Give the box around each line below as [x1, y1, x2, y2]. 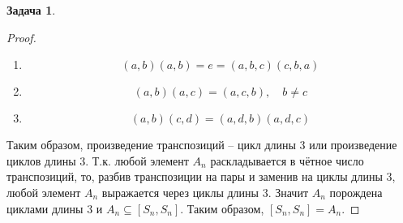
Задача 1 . [6, 2, 56, 18]
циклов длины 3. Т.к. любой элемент [6, 152, 189, 169]
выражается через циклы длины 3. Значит [101, 183, 308, 200]
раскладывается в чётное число [210, 152, 364, 169]
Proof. [6, 28, 36, 45]
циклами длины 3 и [6, 199, 103, 217]
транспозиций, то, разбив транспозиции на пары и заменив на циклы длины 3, [6, 168, 396, 185]
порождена [329, 183, 383, 200]
